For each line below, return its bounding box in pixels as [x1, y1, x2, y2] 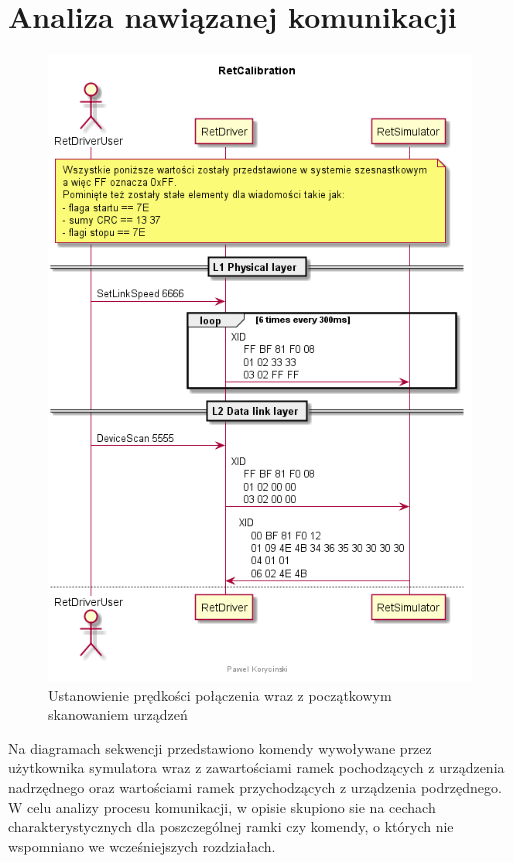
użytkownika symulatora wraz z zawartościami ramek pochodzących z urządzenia [8, 757, 505, 778]
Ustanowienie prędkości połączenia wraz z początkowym [48, 684, 392, 705]
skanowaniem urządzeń [48, 704, 188, 725]
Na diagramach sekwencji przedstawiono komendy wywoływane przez [8, 737, 432, 758]
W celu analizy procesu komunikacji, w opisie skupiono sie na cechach [8, 796, 436, 817]
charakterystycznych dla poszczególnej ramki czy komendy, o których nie [8, 816, 454, 837]
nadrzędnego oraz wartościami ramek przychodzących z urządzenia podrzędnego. [8, 777, 502, 798]
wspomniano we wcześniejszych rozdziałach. [8, 835, 276, 856]
